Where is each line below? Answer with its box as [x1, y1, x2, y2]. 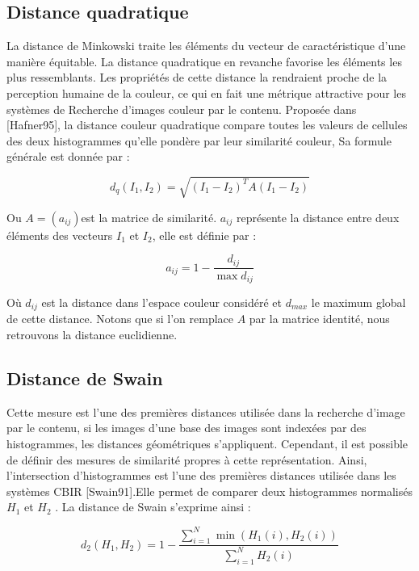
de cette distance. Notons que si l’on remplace [6, 310, 234, 327]
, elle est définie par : [152, 226, 257, 243]
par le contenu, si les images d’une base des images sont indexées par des [6, 419, 367, 436]
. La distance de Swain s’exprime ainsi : [55, 498, 251, 515]
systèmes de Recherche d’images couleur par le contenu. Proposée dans [6, 100, 357, 117]
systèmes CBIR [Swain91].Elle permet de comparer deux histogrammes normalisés [6, 482, 413, 499]
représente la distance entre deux [236, 208, 400, 225]
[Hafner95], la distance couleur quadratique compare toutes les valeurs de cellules [6, 116, 408, 133]
